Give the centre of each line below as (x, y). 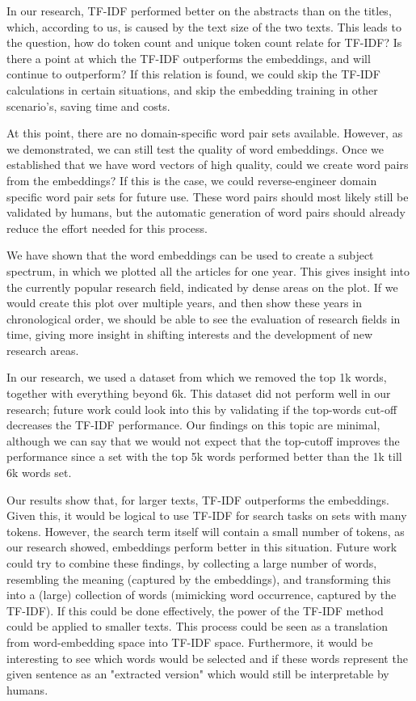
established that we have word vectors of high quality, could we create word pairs (208, 165)
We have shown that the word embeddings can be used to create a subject (190, 255)
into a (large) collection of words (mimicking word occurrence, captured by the (202, 595)
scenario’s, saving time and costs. (88, 106)
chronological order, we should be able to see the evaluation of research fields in (204, 318)
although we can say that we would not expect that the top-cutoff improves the (203, 440)
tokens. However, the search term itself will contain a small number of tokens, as (206, 531)
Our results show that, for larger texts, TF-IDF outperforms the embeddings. (198, 499)
